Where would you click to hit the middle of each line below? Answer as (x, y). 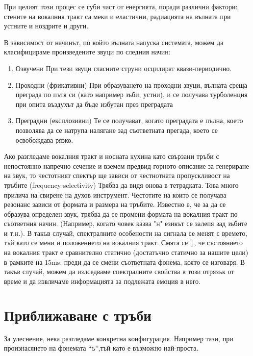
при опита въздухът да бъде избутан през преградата (94, 104)
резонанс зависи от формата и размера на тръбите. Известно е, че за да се (115, 204)
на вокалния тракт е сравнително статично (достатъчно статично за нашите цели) (126, 252)
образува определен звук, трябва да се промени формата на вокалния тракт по (121, 214)
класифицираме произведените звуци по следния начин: (87, 52)
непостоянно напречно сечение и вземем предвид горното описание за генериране (126, 165)
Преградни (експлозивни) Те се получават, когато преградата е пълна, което (129, 120)
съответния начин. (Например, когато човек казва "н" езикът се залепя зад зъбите (126, 223)
